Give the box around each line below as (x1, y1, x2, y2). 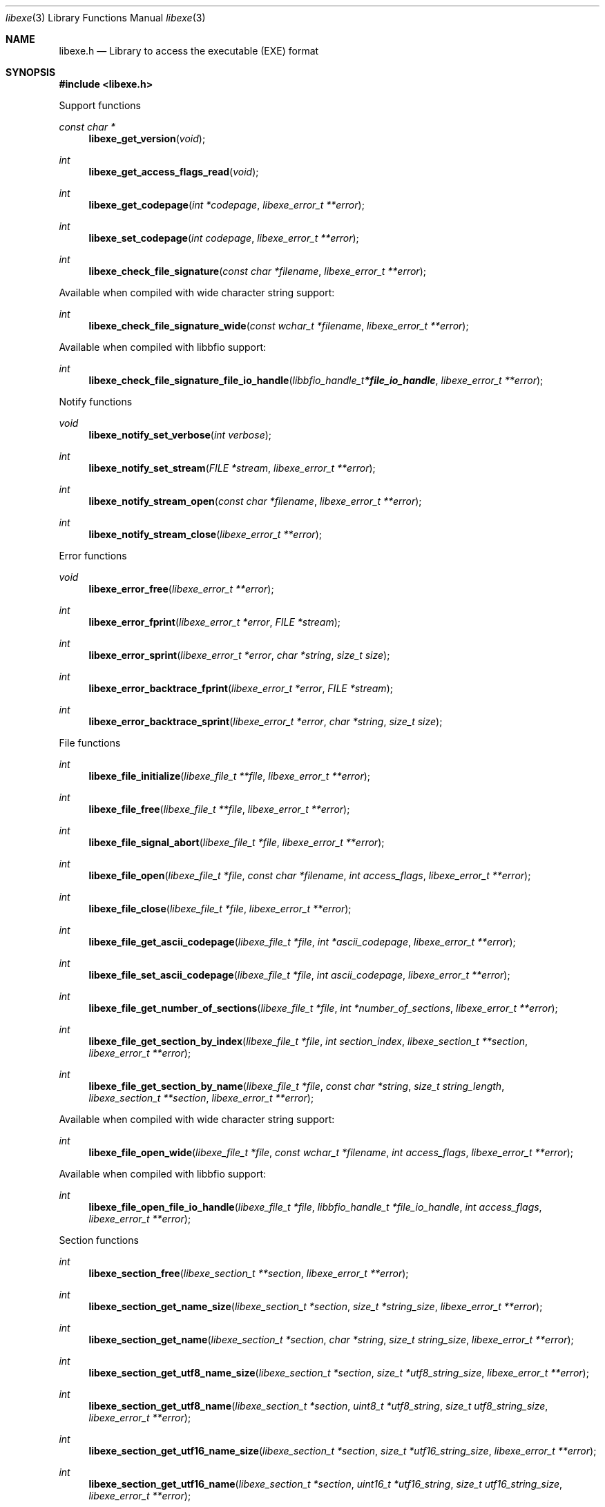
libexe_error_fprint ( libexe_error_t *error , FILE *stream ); (88, 616, 341, 628)
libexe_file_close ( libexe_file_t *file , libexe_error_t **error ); (88, 903, 352, 914)
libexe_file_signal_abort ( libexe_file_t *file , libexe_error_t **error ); (88, 836, 385, 848)
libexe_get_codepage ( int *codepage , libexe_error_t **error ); (88, 199, 365, 211)
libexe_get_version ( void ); (88, 133, 206, 144)
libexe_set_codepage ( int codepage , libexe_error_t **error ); (88, 232, 359, 244)
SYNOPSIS (6, 66, 56, 78)
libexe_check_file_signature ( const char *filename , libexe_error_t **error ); (88, 265, 426, 277)
